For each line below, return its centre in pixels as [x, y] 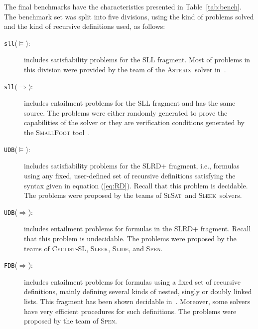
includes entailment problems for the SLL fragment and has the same [130, 103]
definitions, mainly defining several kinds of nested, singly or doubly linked [138, 291]
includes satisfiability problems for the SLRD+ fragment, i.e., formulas [132, 166]
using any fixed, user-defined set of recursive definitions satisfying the [130, 175]
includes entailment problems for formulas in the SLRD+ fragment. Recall [137, 229]
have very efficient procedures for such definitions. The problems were [130, 311]
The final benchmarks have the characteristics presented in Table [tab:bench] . [123, 6]
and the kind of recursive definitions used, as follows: [85, 26]
